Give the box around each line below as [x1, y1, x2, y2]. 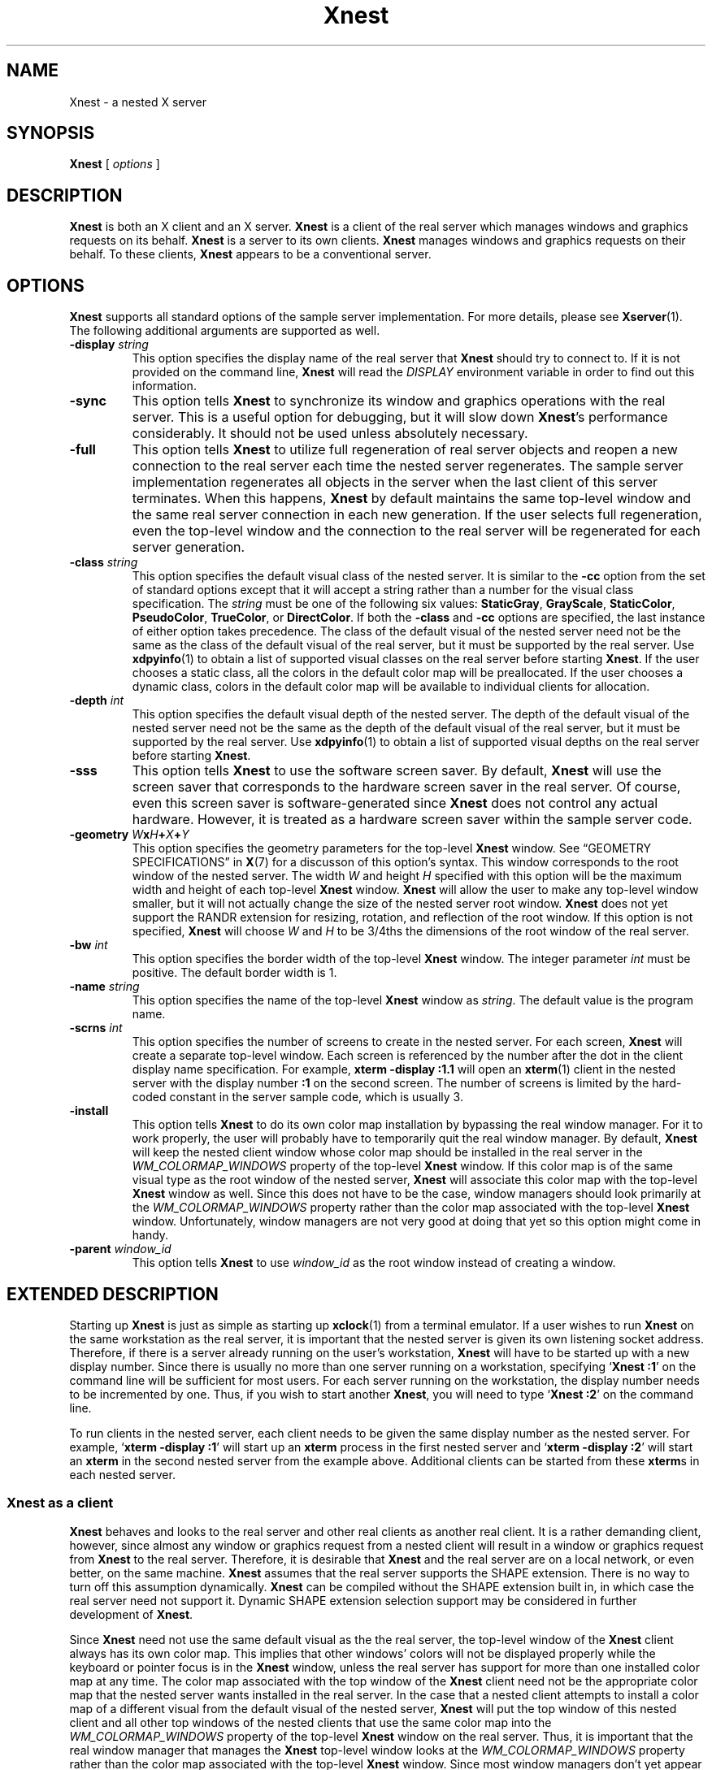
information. [132, 379, 197, 393]
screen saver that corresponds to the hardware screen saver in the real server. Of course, [132, 779, 681, 796]
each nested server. [69, 1467, 176, 1482]
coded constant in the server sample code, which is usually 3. [132, 1090, 463, 1104]
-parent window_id [69, 1242, 171, 1256]
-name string [69, 979, 140, 994]
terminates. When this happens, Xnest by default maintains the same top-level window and [132, 490, 691, 507]
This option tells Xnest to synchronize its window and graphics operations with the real [132, 393, 666, 410]
